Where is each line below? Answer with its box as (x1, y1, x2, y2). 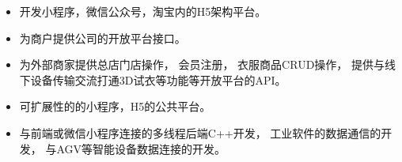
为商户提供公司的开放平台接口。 (19, 29, 186, 46)
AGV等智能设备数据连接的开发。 (56, 140, 226, 156)
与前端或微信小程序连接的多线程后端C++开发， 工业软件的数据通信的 (19, 124, 381, 141)
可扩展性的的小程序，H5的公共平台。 (19, 98, 211, 115)
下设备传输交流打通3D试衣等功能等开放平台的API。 (19, 71, 286, 88)
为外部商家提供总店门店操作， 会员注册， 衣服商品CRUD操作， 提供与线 (19, 56, 396, 73)
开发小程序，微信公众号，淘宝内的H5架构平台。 (19, 3, 267, 19)
